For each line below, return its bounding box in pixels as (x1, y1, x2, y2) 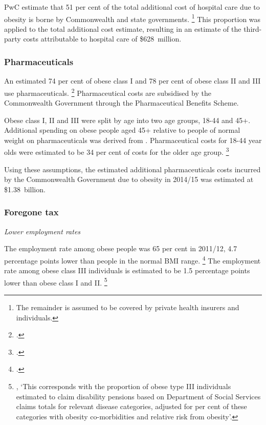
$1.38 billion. (4, 184, 46, 194)
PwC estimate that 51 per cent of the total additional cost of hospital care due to (4, 2, 260, 12)
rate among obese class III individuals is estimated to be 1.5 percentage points (4, 265, 250, 276)
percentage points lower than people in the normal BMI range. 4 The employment (4, 253, 261, 266)
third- (243, 23, 262, 34)
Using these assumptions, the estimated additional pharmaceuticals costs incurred (4, 164, 261, 174)
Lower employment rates (4, 226, 81, 236)
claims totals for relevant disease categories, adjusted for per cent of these (16, 401, 247, 412)
